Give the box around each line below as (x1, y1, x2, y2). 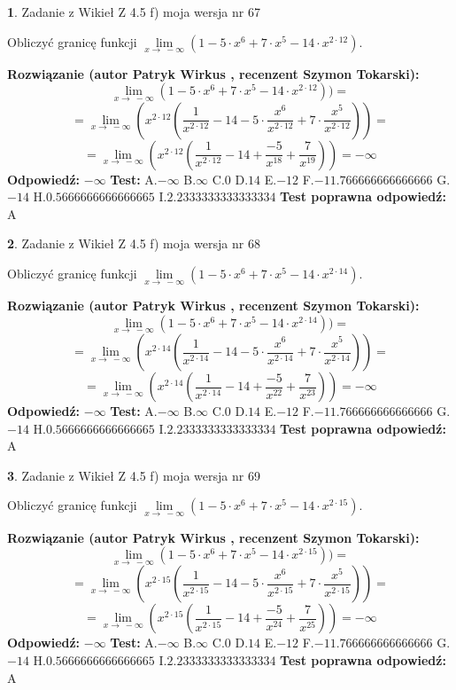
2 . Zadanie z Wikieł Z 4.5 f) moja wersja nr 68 (7, 234, 260, 253)
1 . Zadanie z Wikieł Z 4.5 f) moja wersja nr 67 (7, 3, 260, 20)
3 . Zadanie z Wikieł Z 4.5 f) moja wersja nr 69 (7, 466, 260, 484)
